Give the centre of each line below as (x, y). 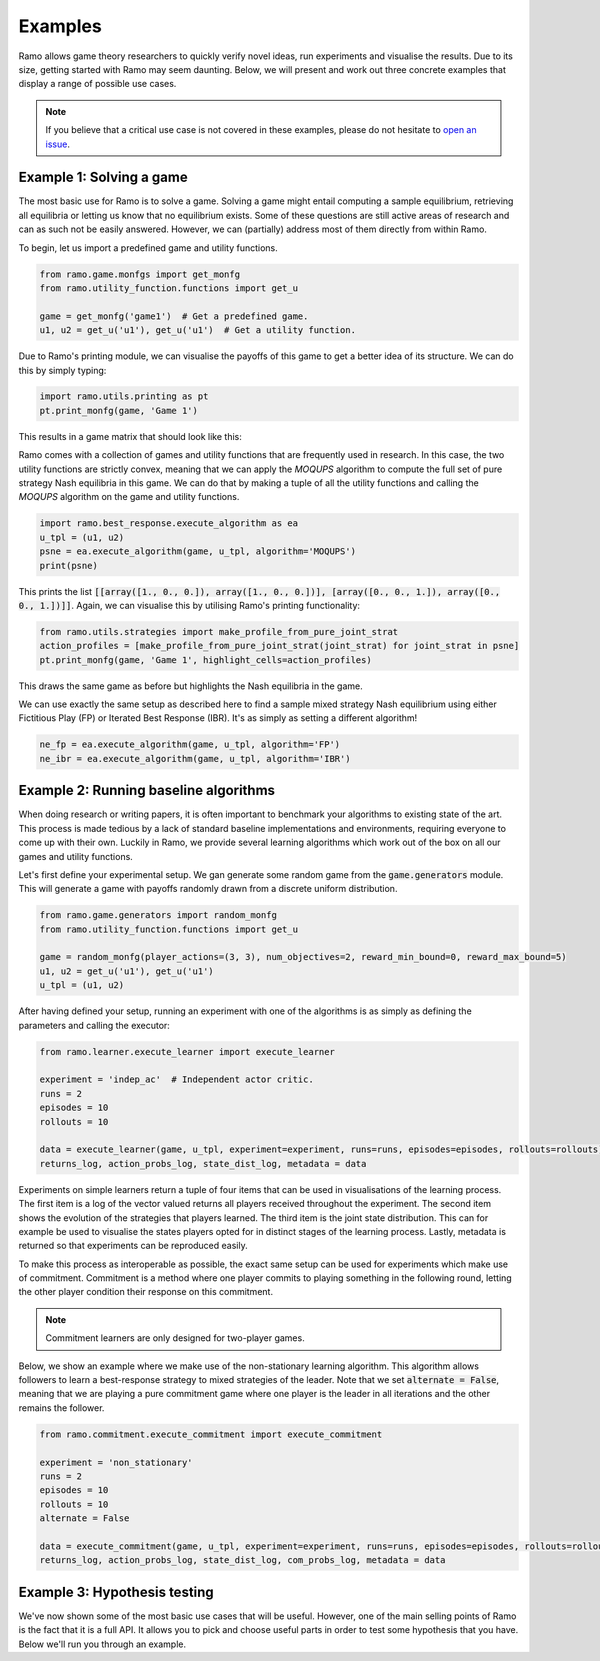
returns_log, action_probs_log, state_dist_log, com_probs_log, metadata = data (242, 1560)
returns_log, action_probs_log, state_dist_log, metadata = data (203, 1163)
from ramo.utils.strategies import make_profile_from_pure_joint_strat (219, 631)
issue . (57, 144)
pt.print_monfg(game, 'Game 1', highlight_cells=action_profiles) (205, 659)
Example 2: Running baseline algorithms (146, 790)
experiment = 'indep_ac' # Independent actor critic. (176, 1079)
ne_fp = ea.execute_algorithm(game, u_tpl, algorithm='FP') (190, 744)
